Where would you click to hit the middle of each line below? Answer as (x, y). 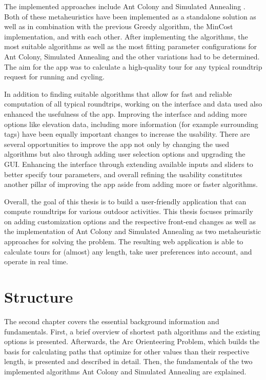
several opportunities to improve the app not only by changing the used (117, 144)
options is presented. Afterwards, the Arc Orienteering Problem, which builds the (132, 341)
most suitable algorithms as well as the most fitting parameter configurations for (131, 46)
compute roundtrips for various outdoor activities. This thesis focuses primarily (129, 211)
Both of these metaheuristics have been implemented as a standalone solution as (130, 16)
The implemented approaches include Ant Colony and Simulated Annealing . (125, 6)
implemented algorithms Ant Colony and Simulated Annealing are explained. (125, 371)
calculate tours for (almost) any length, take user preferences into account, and (128, 251)
